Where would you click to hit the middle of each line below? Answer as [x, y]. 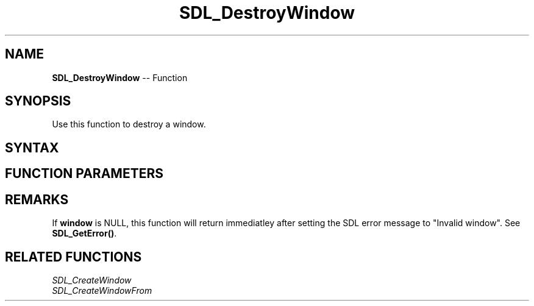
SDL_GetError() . [84, 233]
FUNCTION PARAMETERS [84, 174]
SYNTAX [32, 148]
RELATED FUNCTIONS [73, 257]
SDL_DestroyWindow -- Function [120, 77]
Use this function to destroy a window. [129, 124]
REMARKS [37, 199]
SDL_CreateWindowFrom [102, 290]
